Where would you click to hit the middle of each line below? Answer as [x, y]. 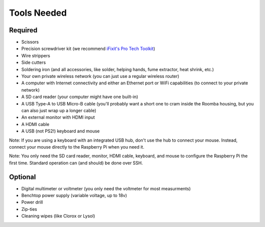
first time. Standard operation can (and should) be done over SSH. [76, 163]
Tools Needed [38, 13]
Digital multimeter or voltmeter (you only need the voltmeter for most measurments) [106, 188]
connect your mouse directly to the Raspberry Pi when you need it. [77, 147]
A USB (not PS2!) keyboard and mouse [61, 131]
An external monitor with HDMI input [58, 117]
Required [23, 30]
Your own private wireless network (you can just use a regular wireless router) [100, 76]
